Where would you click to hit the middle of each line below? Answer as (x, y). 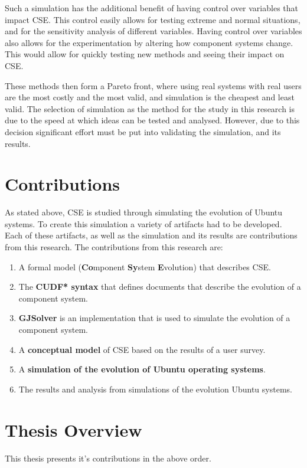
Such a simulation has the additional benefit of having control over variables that (151, 8)
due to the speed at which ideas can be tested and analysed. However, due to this (152, 120)
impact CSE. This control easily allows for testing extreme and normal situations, (153, 19)
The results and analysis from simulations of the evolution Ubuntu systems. (155, 389)
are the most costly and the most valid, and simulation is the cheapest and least (150, 97)
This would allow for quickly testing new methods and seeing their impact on (145, 54)
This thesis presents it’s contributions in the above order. (108, 458)
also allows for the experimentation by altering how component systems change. (149, 42)
